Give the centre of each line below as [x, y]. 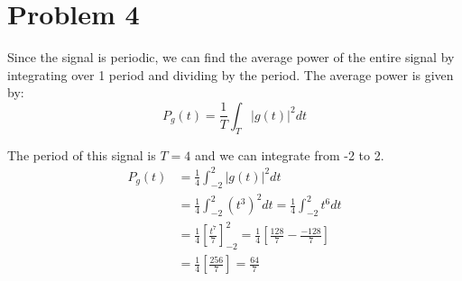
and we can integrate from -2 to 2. [289, 154]
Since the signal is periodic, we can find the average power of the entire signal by [231, 57]
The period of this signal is [82, 154]
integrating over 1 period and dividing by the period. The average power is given [231, 74]
